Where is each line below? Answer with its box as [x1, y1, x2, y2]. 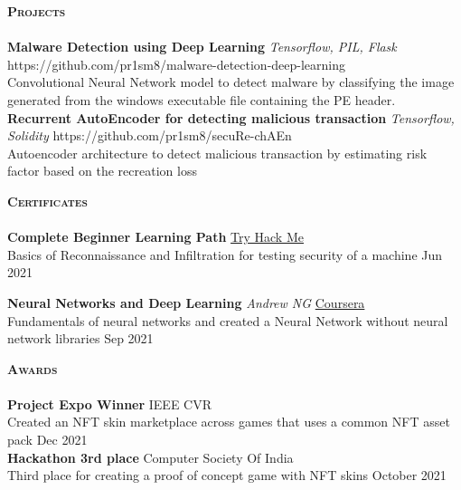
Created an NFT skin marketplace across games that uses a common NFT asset [7, 412, 450, 431]
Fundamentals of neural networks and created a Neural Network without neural [7, 311, 448, 330]
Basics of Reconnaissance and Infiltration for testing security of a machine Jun [7, 245, 443, 264]
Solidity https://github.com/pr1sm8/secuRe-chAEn [7, 126, 292, 145]
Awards [7, 359, 58, 378]
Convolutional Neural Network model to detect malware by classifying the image [7, 72, 455, 91]
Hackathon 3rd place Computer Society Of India [7, 447, 294, 466]
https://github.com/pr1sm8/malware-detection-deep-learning [7, 54, 346, 73]
